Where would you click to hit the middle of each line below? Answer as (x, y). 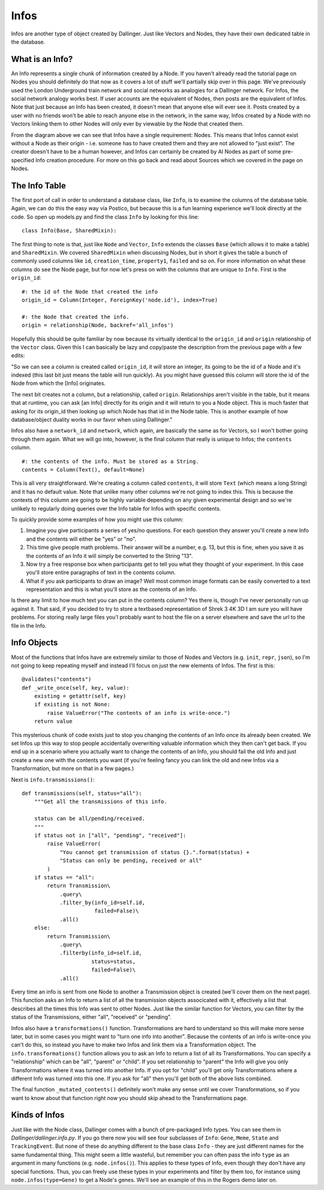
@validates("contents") (57, 679)
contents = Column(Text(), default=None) (83, 469)
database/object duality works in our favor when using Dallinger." (92, 420)
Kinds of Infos (38, 1115)
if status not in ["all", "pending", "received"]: (110, 835)
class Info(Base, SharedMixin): (69, 231)
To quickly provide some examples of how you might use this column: (97, 519)
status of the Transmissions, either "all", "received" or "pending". (91, 1017)
